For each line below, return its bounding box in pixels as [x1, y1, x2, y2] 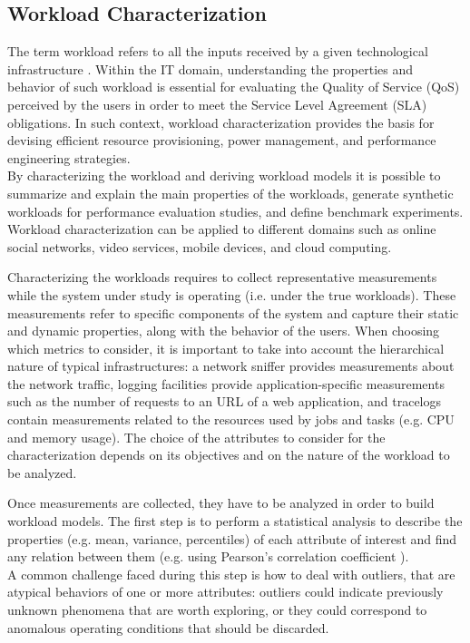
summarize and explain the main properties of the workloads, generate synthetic [7, 183, 454, 202]
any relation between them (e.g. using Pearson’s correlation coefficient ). [7, 547, 409, 566]
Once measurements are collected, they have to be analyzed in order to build [7, 493, 435, 512]
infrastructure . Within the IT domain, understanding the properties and [7, 59, 413, 78]
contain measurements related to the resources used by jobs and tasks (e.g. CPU [7, 410, 455, 429]
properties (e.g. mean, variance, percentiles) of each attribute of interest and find [7, 529, 457, 548]
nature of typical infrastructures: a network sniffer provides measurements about [7, 356, 455, 375]
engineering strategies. [7, 148, 131, 167]
